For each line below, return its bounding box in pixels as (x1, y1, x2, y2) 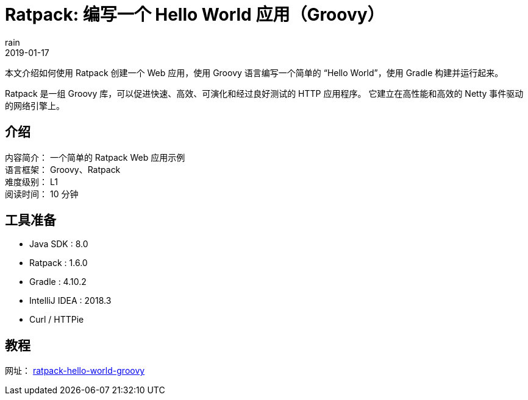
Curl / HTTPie (29, 314, 84, 325)
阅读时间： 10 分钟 (5, 188, 79, 199)
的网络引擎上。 (5, 100, 65, 111)
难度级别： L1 (5, 176, 58, 187)
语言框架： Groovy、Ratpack (5, 164, 121, 175)
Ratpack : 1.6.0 (29, 258, 88, 268)
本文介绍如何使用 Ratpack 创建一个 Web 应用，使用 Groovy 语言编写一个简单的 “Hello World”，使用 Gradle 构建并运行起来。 (5, 67, 504, 78)
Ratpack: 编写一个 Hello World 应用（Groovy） (5, 4, 385, 25)
